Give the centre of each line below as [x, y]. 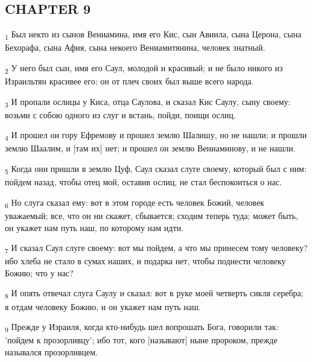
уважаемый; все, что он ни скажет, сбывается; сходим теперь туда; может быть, [151, 215]
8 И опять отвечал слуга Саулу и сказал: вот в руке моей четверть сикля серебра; [154, 294]
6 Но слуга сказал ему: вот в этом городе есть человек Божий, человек [135, 203]
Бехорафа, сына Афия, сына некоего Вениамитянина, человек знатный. [135, 47]
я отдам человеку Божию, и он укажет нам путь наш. [103, 306]
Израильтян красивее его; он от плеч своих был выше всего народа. [129, 81]
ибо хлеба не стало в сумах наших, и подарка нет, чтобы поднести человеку [145, 261]
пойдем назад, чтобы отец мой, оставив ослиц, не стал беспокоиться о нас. [143, 182]
